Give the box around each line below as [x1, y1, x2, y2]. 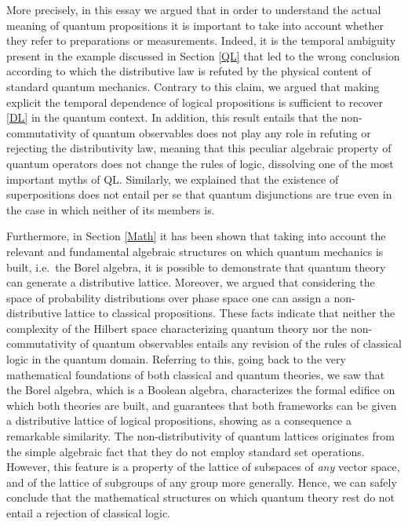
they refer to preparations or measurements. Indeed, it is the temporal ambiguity [6, 32, 396, 49]
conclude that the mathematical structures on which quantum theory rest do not [6, 489, 395, 506]
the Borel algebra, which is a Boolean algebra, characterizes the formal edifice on [6, 382, 395, 398]
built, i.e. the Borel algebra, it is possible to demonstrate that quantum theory [6, 258, 386, 275]
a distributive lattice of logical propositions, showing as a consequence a [6, 412, 352, 429]
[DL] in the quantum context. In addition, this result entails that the [6, 109, 337, 126]
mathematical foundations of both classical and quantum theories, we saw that [6, 366, 385, 382]
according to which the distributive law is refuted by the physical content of [6, 63, 371, 79]
